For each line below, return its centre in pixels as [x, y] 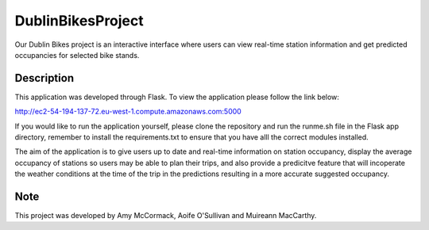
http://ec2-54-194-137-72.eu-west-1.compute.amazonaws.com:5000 [128, 112]
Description [44, 78]
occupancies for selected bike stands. [77, 55]
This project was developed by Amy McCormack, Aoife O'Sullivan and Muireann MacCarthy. [166, 216]
